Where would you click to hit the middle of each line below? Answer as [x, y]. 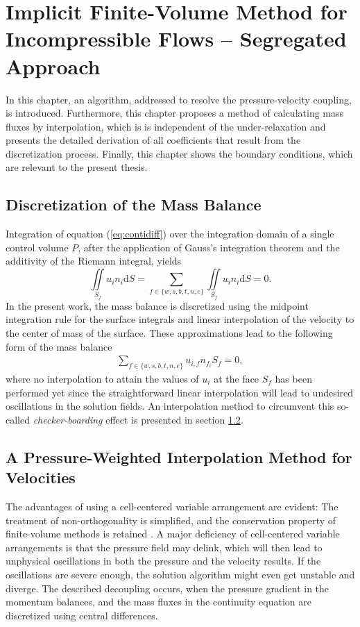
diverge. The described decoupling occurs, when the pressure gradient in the [168, 588]
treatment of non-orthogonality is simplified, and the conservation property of [171, 520]
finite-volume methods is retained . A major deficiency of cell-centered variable [173, 534]
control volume [37, 247]
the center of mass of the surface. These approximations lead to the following [169, 332]
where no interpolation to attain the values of [102, 378]
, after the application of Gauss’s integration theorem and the [209, 247]
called [18, 419]
